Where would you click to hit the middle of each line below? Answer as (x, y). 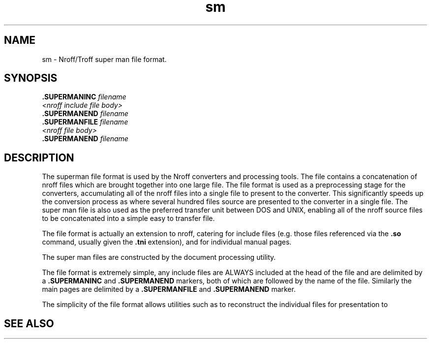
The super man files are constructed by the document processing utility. (159, 257)
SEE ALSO (29, 323)
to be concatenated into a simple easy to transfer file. (128, 218)
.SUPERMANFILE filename (85, 122)
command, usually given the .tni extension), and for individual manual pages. (167, 242)
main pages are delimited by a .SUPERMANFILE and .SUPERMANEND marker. (169, 289)
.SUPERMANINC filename (84, 97)
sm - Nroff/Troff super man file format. (104, 59)
